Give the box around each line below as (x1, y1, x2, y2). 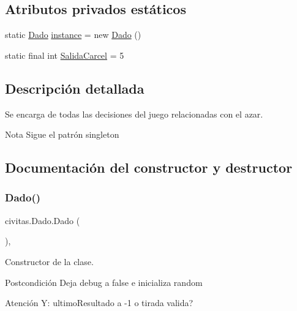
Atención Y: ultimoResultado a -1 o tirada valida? (5, 296, 194, 309)
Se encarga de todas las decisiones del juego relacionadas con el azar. (5, 107, 263, 120)
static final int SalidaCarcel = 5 (5, 48, 124, 61)
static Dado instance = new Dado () (5, 28, 141, 41)
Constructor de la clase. (5, 255, 94, 268)
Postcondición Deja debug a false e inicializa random (5, 275, 203, 288)
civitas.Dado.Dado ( (5, 214, 80, 227)
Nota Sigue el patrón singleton (5, 128, 119, 141)
